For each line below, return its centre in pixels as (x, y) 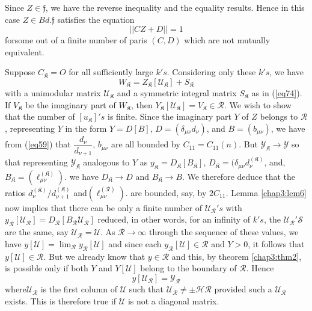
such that (146, 289)
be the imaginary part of (71, 104)
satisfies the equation (96, 19)
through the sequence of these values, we (224, 232)
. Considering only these (211, 72)
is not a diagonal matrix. (173, 301)
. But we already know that (94, 256)
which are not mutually (227, 40)
